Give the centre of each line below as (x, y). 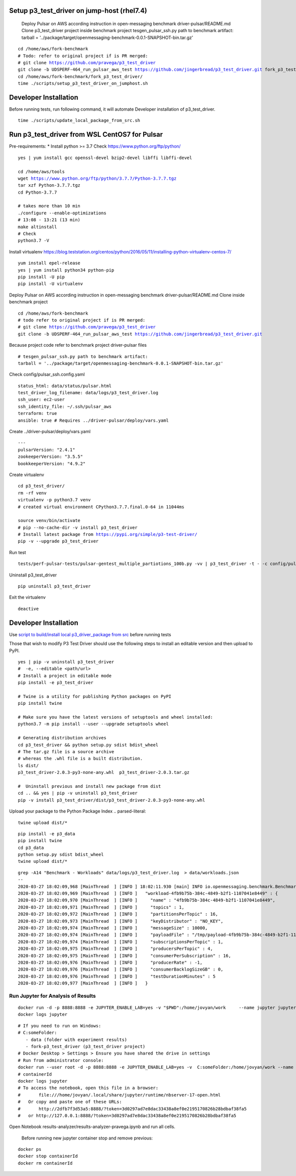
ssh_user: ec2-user (41, 400)
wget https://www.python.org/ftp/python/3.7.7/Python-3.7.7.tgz (97, 178)
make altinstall (37, 227)
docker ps (30, 1149)
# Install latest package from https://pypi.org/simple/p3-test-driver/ (108, 534)
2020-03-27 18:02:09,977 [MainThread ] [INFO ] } (83, 983)
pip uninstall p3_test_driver (55, 586)
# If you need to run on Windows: (59, 1026)
